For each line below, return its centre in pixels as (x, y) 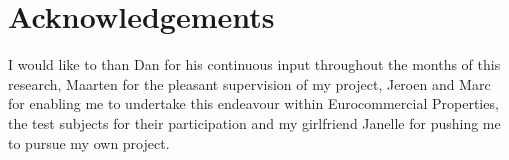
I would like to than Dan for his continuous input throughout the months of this (254, 64)
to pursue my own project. (89, 142)
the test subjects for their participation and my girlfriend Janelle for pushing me (254, 122)
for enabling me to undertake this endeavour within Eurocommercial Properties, (253, 103)
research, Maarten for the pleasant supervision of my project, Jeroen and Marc (249, 83)
